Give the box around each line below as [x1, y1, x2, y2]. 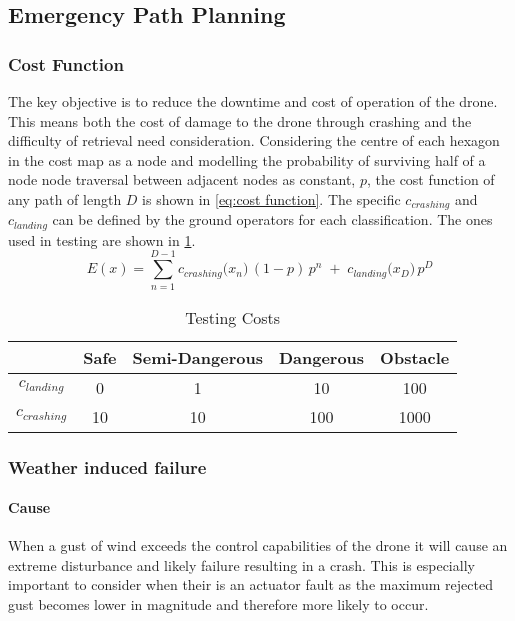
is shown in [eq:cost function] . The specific [142, 188, 401, 209]
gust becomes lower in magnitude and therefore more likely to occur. [8, 594, 429, 615]
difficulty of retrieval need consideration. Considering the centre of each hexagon [8, 130, 500, 151]
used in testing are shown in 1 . [8, 229, 196, 250]
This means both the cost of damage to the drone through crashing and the [8, 110, 472, 131]
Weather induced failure [8, 454, 207, 479]
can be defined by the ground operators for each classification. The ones [52, 209, 493, 230]
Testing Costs [185, 305, 281, 329]
